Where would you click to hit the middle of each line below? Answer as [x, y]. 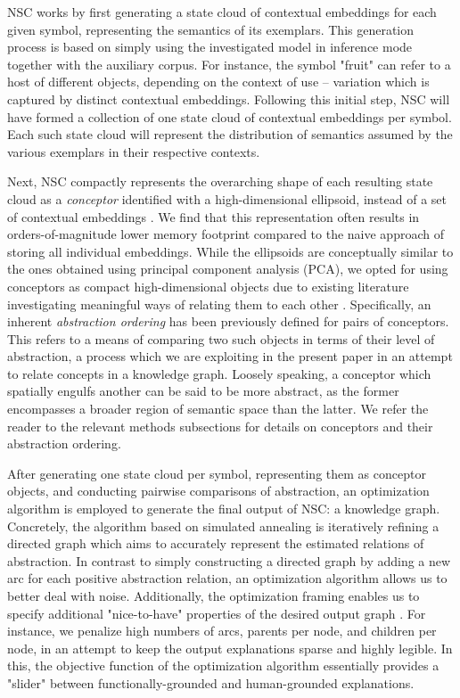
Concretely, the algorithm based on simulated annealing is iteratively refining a [223, 526]
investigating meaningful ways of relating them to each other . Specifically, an [219, 304]
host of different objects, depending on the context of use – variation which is [218, 82]
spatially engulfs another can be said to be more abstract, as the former [203, 391]
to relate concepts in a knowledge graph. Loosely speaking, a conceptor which [219, 373]
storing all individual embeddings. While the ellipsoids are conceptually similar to [230, 251]
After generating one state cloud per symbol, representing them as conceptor [217, 473]
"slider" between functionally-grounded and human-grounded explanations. [211, 682]
